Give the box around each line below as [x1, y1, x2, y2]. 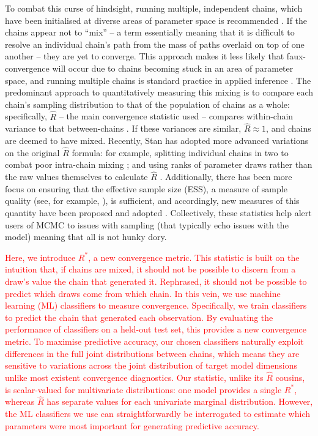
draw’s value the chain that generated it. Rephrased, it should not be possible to [5, 274, 307, 287]
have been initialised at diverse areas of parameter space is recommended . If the [5, 13, 308, 26]
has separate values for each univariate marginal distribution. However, [46, 395, 313, 408]
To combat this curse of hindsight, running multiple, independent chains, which [5, 2, 303, 14]
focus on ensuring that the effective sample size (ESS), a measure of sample [5, 182, 287, 195]
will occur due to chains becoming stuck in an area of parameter [52, 61, 294, 74]
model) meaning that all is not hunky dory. [5, 230, 167, 243]
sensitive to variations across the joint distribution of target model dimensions [5, 359, 297, 372]
